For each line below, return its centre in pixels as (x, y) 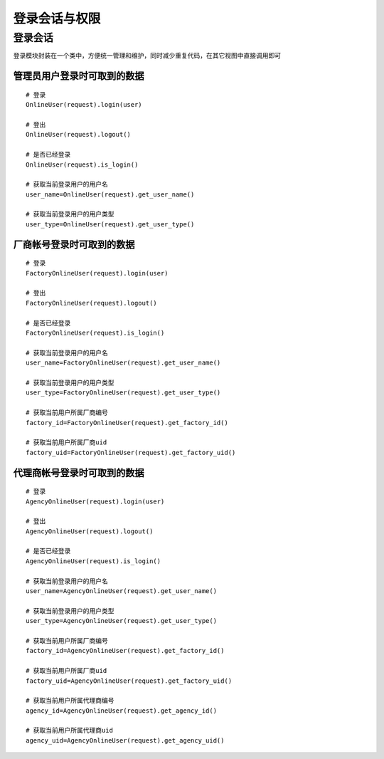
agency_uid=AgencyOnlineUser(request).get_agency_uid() (125, 740)
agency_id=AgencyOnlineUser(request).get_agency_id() (121, 711)
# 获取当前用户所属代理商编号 (70, 701)
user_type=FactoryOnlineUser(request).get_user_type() (123, 393)
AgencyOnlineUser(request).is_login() (94, 561)
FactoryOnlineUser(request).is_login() (95, 333)
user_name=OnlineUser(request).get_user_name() (110, 194)
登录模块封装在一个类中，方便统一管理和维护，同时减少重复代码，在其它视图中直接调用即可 (147, 56)
